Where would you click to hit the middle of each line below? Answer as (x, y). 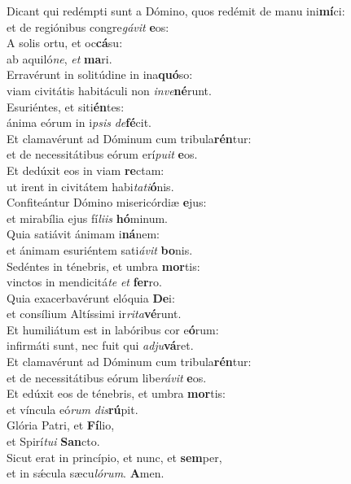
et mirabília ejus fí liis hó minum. (88, 218)
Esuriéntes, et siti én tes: (66, 106)
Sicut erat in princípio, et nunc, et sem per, (114, 457)
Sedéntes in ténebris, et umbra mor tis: (103, 266)
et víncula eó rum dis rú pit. (72, 409)
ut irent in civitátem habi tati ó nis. (90, 186)
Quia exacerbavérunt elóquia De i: (91, 297)
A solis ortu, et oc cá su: (65, 43)
